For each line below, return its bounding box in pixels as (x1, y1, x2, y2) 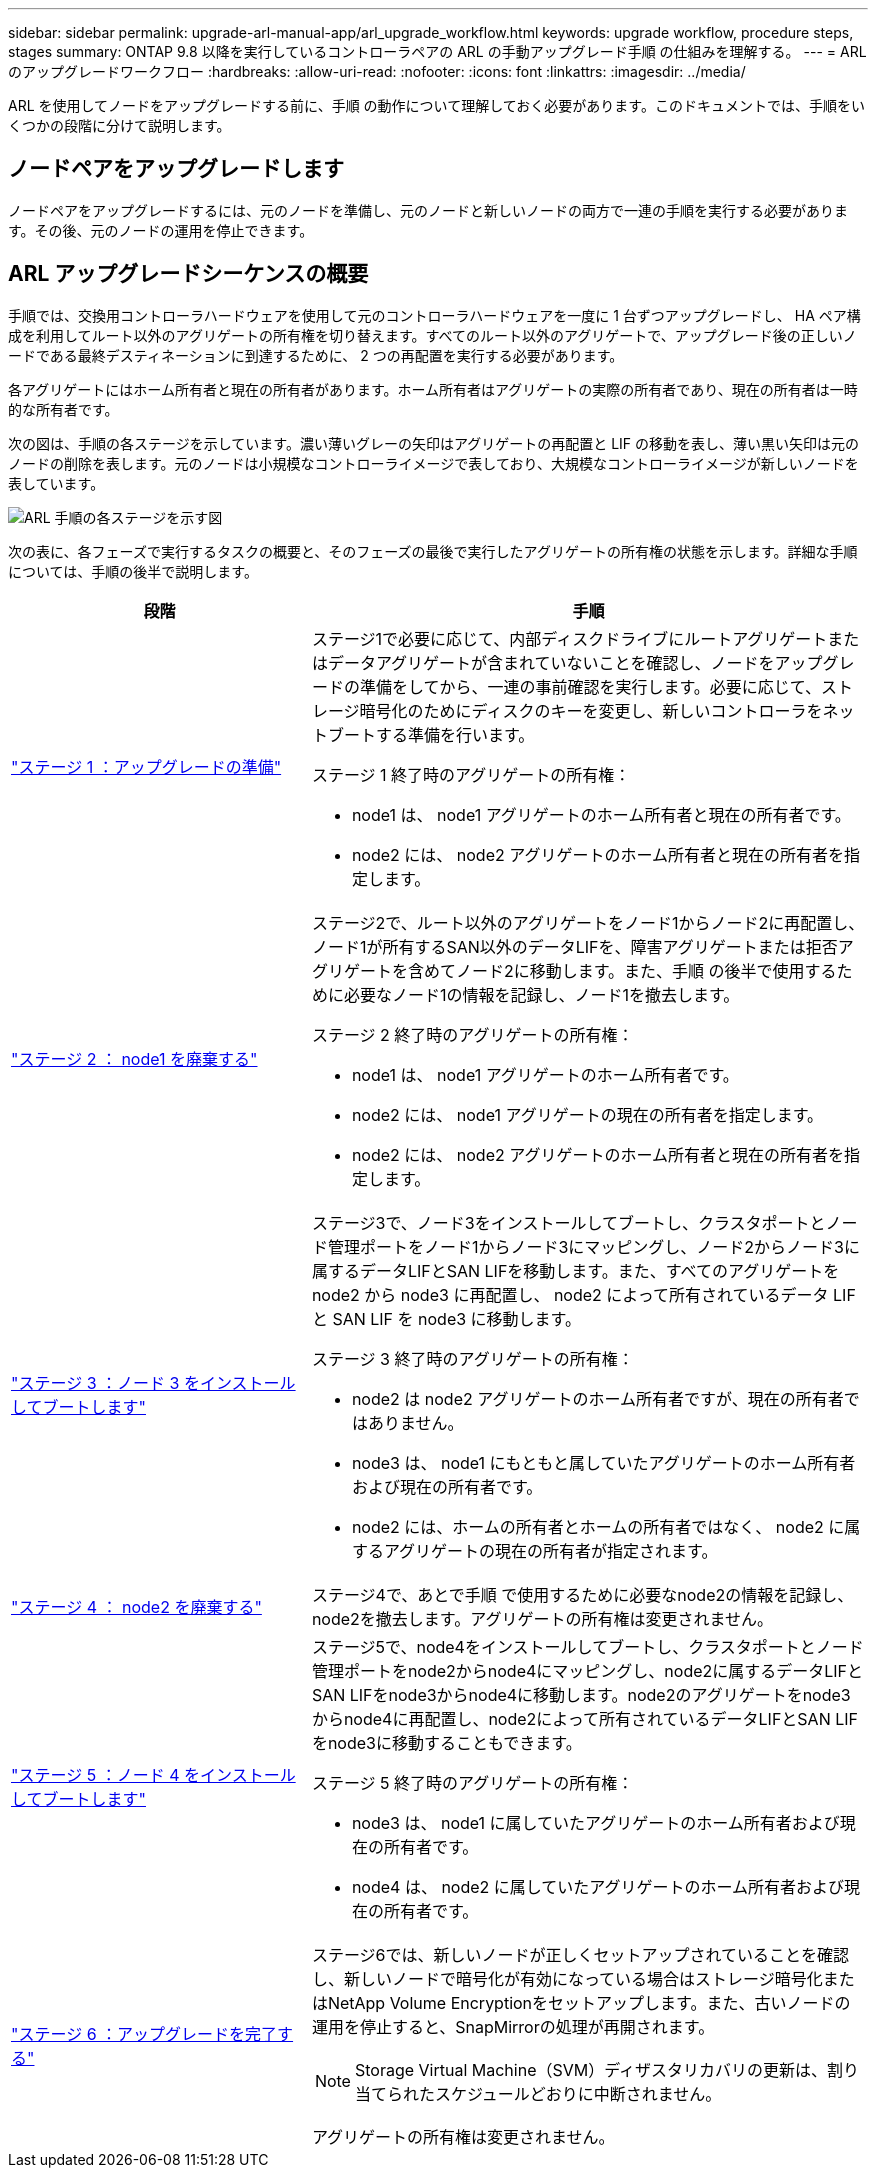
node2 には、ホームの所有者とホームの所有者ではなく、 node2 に (351, 1516, 845, 1537)
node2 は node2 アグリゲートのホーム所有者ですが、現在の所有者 (351, 1388, 844, 1409)
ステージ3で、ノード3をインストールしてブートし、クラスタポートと (311, 1212, 826, 1233)
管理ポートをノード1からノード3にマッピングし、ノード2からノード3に (327, 1236, 860, 1257)
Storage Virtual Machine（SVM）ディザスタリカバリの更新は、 (354, 2059, 827, 2080)
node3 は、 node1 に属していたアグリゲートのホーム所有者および (351, 1812, 840, 1833)
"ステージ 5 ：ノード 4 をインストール (11, 1764, 296, 1785)
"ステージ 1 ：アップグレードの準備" (11, 756, 282, 777)
